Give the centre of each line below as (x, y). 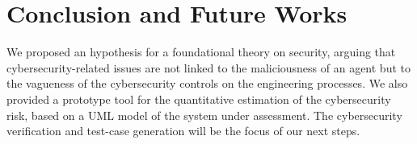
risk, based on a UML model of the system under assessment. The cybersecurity (204, 115)
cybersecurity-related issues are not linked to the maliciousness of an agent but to (208, 67)
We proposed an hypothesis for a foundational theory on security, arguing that (201, 52)
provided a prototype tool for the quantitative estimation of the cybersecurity (199, 99)
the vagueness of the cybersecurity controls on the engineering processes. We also (207, 83)
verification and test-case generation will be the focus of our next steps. (183, 131)
